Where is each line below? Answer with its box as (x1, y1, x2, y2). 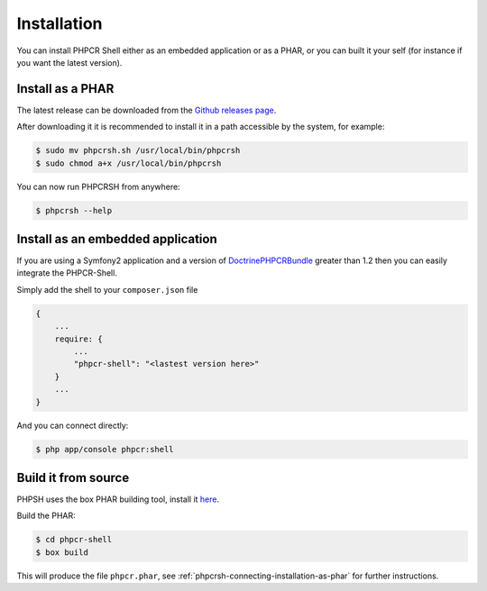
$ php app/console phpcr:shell (35, 444, 175, 454)
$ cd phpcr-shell (35, 534, 113, 545)
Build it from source (16, 469, 130, 486)
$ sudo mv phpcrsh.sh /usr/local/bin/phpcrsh (35, 145, 241, 156)
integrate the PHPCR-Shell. (16, 268, 117, 278)
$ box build (35, 547, 89, 558)
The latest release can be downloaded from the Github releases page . (16, 105, 277, 115)
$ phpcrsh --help (35, 205, 113, 215)
